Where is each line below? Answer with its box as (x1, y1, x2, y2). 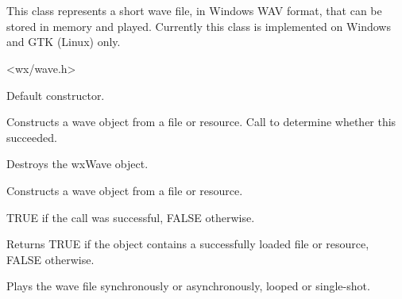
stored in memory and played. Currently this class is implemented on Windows (6, 17, 391, 34)
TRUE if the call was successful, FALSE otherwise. (6, 209, 255, 225)
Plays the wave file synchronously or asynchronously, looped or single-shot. (6, 278, 370, 294)
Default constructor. (6, 86, 105, 103)
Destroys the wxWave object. (6, 155, 149, 172)
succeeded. (6, 128, 57, 145)
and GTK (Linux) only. (6, 33, 121, 50)
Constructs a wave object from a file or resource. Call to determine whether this (6, 113, 396, 130)
